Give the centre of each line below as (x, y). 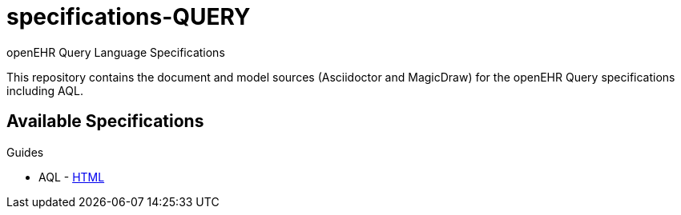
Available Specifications (105, 121)
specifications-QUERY (129, 17)
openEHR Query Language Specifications (116, 52)
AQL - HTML (72, 177)
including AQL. (45, 90)
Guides (25, 152)
